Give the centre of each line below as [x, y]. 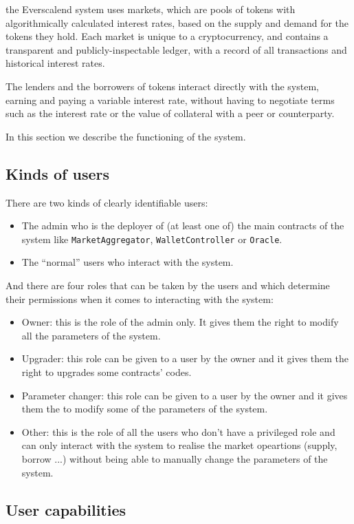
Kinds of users [58, 173]
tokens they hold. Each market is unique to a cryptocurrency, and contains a [167, 36]
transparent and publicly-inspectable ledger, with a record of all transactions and [176, 49]
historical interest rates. [55, 63]
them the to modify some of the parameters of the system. [145, 409]
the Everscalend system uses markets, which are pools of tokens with [151, 9]
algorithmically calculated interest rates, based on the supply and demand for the [177, 22]
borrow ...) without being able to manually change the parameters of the [175, 458]
